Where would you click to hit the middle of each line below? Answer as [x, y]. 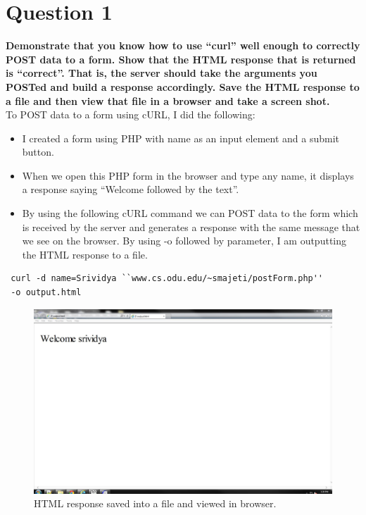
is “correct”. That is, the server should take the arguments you [162, 73]
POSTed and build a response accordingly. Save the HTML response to [183, 86]
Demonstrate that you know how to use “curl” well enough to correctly [183, 45]
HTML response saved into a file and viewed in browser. [155, 503]
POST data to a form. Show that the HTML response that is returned [181, 59]
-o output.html [46, 293]
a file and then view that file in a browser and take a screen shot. [168, 100]
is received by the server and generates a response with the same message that [191, 227]
